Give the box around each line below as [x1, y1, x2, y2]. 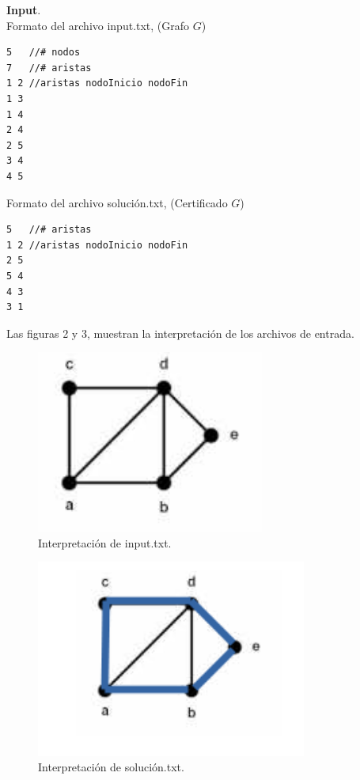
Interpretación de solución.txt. [38, 759, 184, 775]
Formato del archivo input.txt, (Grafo [6, 17, 190, 33]
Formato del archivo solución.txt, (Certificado [6, 194, 228, 210]
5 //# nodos [6, 47, 81, 59]
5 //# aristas [6, 224, 92, 236]
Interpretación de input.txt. [38, 534, 172, 551]
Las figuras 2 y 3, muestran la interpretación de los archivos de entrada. [6, 324, 354, 341]
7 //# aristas [6, 62, 92, 74]
